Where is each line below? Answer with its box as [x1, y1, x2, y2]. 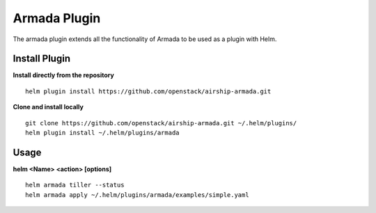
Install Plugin [13, 53, 71, 65]
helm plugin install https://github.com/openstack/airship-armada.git [25, 87, 272, 95]
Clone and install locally [13, 103, 84, 111]
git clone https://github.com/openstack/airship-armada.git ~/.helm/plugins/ [25, 119, 297, 127]
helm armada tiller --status [25, 181, 125, 189]
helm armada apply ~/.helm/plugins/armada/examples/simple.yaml [25, 191, 250, 198]
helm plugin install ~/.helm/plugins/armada [25, 129, 180, 137]
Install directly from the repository [13, 71, 114, 79]
